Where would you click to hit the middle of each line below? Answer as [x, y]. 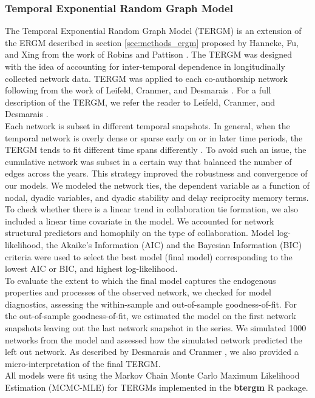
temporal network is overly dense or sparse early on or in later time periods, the [154, 137]
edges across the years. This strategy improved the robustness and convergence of [156, 173]
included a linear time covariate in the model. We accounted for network [140, 221]
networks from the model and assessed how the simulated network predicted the [154, 339]
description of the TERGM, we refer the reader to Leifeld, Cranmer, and [140, 102]
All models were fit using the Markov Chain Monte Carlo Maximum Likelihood [152, 375]
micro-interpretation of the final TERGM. [83, 363]
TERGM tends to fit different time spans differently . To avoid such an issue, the [156, 150]
